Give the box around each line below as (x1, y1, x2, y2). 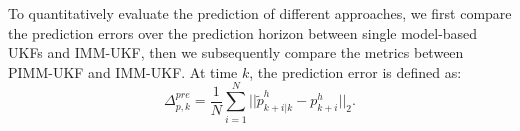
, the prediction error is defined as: (249, 61, 462, 82)
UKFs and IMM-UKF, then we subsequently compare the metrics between (8, 42, 464, 63)
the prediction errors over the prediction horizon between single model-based (8, 22, 478, 43)
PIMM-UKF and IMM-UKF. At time (8, 61, 238, 82)
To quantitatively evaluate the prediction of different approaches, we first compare (8, 3, 512, 23)
